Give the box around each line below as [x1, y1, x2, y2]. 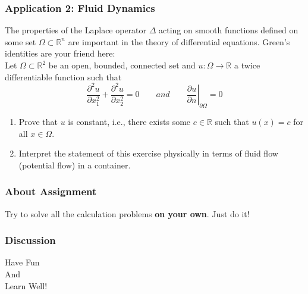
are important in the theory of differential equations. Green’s [68, 35, 290, 48]
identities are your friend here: [5, 47, 115, 60]
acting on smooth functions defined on [159, 24, 298, 36]
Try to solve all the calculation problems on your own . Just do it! [5, 207, 250, 220]
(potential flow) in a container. [18, 158, 131, 171]
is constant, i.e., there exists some [68, 115, 191, 127]
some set [5, 35, 36, 48]
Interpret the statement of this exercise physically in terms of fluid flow [18, 147, 278, 159]
